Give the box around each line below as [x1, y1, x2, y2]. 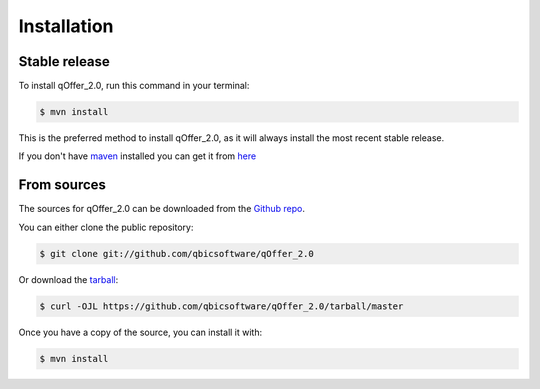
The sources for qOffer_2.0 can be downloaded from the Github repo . [18, 203, 305, 215]
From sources [18, 176, 107, 194]
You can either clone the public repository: [18, 221, 194, 233]
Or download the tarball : [18, 273, 119, 285]
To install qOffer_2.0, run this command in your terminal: [18, 80, 250, 92]
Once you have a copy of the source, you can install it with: [18, 326, 263, 338]
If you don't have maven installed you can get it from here [18, 150, 257, 162]
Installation [18, 15, 114, 37]
